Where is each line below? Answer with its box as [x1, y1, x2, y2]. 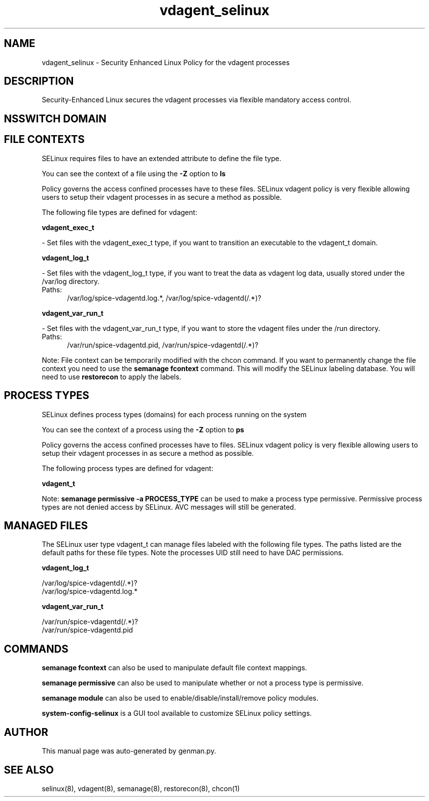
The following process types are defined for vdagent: [42, 464, 214, 472]
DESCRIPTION [4, 75, 74, 88]
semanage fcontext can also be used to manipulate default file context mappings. [42, 663, 307, 672]
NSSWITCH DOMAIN [4, 112, 107, 125]
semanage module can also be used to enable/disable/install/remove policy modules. [42, 694, 319, 703]
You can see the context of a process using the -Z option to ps [42, 425, 244, 434]
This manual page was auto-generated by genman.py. [42, 747, 216, 755]
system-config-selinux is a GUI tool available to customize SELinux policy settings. [42, 709, 312, 718]
